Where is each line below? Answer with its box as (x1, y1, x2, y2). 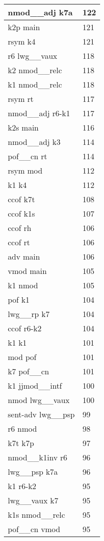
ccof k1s (8, 208, 35, 219)
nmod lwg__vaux (8, 394, 70, 406)
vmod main (8, 265, 47, 276)
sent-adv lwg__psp (8, 408, 75, 420)
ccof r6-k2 (8, 322, 42, 334)
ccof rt (8, 236, 30, 248)
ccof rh (8, 222, 31, 233)
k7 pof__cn (8, 365, 50, 377)
